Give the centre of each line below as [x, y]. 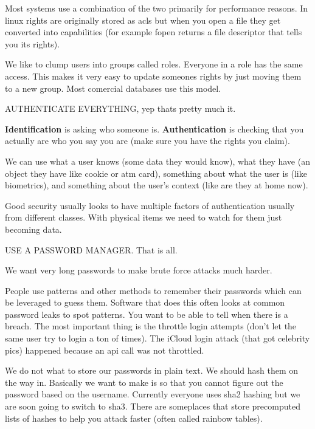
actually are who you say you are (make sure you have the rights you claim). [147, 141]
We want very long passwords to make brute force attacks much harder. [139, 270]
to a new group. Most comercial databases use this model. [113, 88]
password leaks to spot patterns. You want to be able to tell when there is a [147, 314]
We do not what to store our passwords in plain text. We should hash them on [152, 370]
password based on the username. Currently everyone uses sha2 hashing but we [153, 394]
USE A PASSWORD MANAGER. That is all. [91, 249]
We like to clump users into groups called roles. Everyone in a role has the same [154, 64]
